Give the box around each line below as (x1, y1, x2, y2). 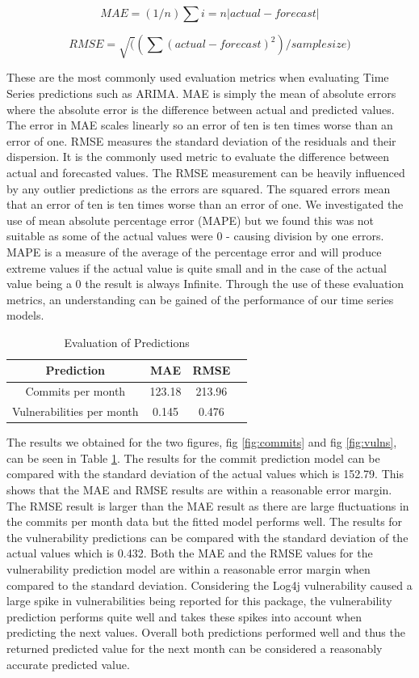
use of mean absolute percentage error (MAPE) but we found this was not (6, 211, 375, 228)
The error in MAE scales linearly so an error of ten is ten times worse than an (6, 117, 393, 133)
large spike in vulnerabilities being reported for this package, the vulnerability (6, 592, 392, 609)
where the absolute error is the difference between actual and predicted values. (6, 100, 395, 117)
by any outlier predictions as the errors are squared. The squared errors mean (6, 180, 391, 197)
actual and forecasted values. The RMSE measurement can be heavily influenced (6, 163, 405, 180)
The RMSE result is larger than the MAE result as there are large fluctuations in (6, 497, 409, 514)
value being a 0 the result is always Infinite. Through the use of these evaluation (6, 275, 404, 292)
